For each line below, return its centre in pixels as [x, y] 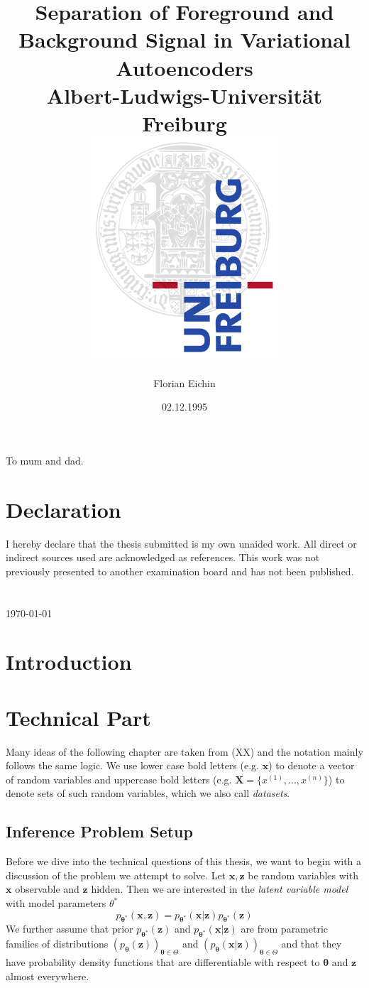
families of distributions [57, 944]
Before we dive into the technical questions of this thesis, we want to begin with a [184, 861]
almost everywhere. [48, 976]
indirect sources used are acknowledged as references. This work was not [163, 557]
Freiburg [184, 123]
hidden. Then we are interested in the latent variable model [220, 889]
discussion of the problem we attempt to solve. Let [116, 875]
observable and [47, 889]
